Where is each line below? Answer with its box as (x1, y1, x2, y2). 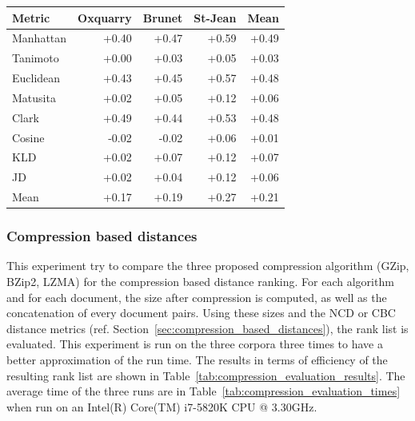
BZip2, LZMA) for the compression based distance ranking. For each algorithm (6, 273, 394, 289)
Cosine (12, 129, 45, 145)
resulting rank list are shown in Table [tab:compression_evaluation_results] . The (6, 367, 405, 383)
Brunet (142, 9, 183, 26)
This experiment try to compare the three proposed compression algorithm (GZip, (6, 257, 409, 274)
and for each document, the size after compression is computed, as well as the (6, 288, 387, 305)
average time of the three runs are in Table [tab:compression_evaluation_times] (6, 383, 401, 399)
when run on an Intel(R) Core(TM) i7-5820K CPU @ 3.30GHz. (6, 398, 317, 415)
